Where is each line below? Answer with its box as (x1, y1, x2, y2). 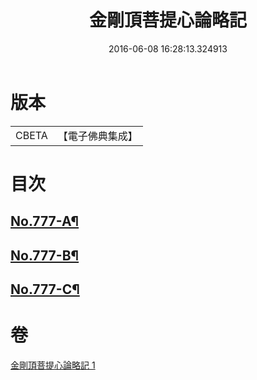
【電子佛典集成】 (57, 129, 138, 143)
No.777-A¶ (10, 213, 80, 230)
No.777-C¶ (10, 281, 80, 298)
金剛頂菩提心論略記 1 (10, 359, 96, 371)
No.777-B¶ (10, 247, 80, 264)
